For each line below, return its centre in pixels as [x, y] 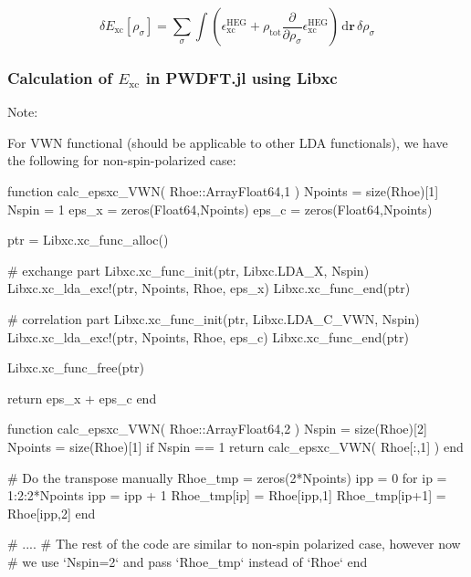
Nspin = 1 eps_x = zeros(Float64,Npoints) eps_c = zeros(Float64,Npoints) [220, 209]
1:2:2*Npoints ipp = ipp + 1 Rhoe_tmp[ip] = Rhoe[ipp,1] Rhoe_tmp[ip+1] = [227, 495]
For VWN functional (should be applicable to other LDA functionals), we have [228, 142]
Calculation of [60, 77]
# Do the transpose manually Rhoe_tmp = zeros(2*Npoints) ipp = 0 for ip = [227, 477]
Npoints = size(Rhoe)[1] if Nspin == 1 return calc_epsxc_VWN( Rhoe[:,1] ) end [235, 446]
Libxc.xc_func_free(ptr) [76, 367]
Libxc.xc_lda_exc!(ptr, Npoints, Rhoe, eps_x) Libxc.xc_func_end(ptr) [209, 288]
